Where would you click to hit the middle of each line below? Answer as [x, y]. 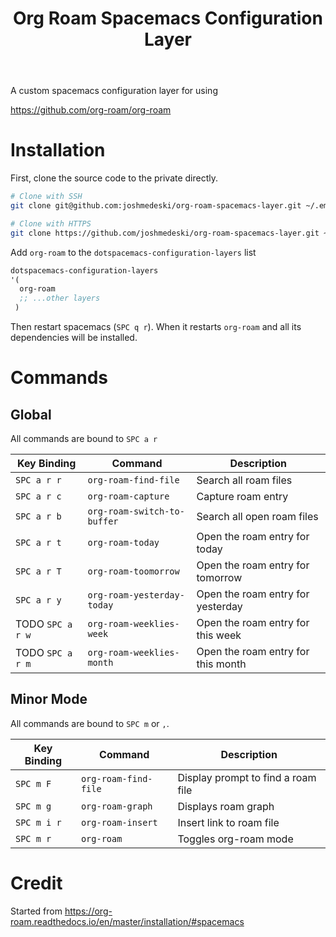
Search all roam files [244, 480]
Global [31, 414]
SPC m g [33, 806]
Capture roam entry [242, 496]
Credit [36, 883]
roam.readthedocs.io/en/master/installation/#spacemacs [127, 921]
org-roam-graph [116, 806]
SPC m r [33, 838]
